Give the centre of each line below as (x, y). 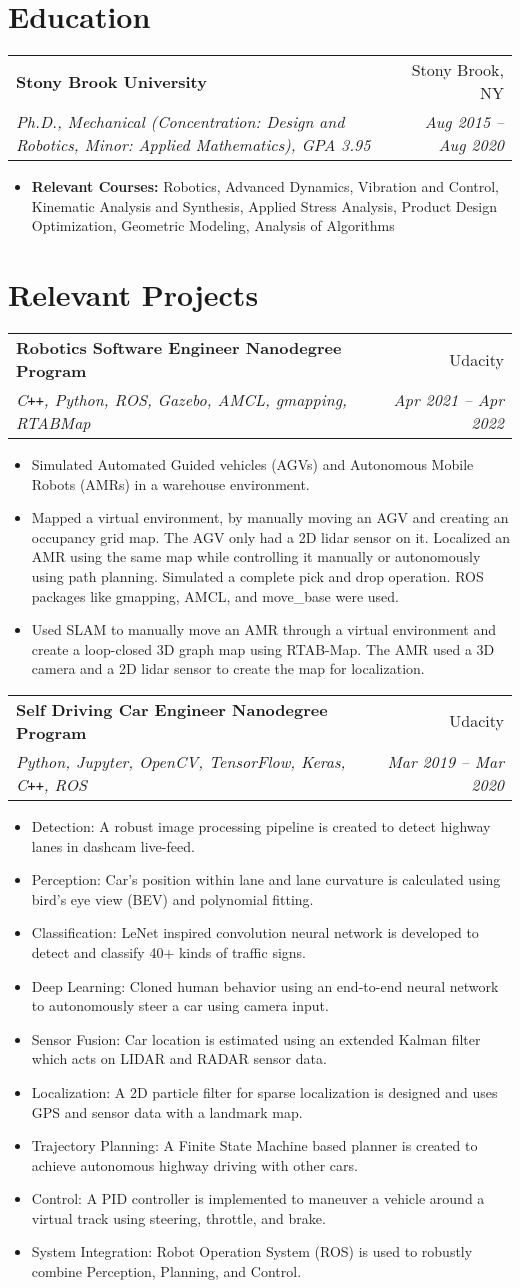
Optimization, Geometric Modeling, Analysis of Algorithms (213, 225)
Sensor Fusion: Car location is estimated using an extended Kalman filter (256, 1038)
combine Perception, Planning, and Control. (166, 1271)
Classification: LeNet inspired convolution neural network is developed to (255, 932)
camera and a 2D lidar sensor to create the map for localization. (228, 668)
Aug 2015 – (464, 122)
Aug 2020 (471, 145)
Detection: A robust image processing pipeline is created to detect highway (261, 825)
